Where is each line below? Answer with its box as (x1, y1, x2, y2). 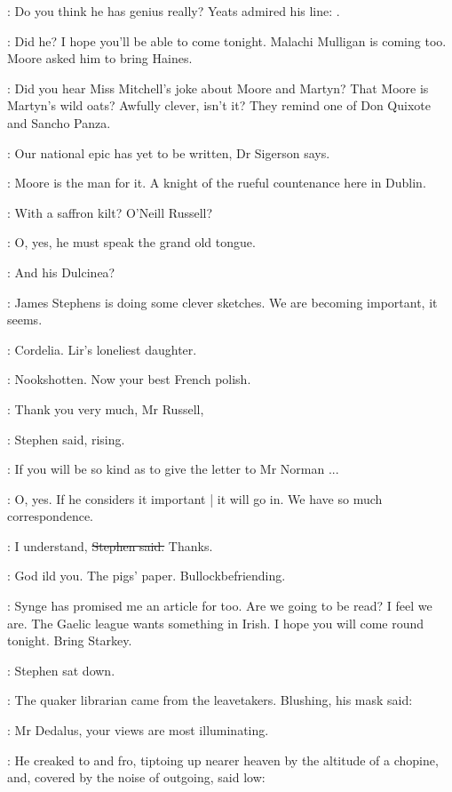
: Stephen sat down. (7, 660, 115, 679)
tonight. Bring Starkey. (7, 631, 132, 650)
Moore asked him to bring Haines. (7, 49, 193, 68)
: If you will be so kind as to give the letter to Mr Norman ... (7, 460, 339, 478)
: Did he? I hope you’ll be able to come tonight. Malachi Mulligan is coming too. (7, 31, 447, 50)
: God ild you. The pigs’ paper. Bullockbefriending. (7, 566, 286, 585)
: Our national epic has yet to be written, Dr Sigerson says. (7, 143, 330, 162)
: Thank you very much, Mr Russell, (7, 399, 204, 418)
